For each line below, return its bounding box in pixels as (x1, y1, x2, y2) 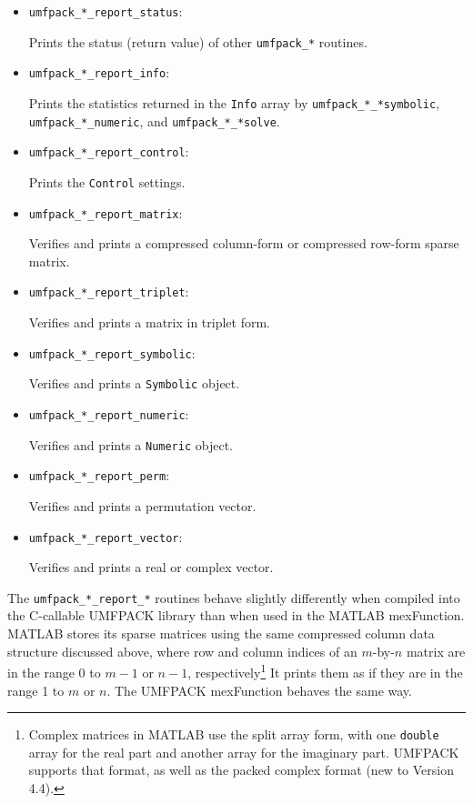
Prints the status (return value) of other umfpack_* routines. (28, 32, 367, 51)
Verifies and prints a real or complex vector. (28, 558, 274, 577)
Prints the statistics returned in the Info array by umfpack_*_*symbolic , (28, 93, 440, 112)
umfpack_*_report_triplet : (28, 282, 189, 301)
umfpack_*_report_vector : (28, 527, 183, 546)
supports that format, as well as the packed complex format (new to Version (28, 760, 454, 779)
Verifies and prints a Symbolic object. (28, 374, 240, 393)
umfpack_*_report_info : (28, 63, 170, 82)
